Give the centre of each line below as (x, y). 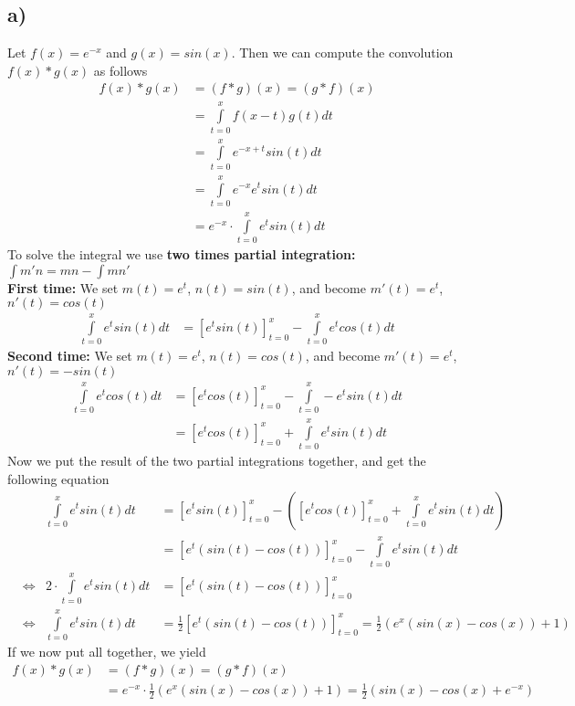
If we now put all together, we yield (107, 651)
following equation (58, 478)
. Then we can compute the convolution (342, 53)
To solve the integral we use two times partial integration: (182, 254)
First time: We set (63, 287)
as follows (120, 70)
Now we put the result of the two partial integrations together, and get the (217, 461)
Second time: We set (70, 356)
